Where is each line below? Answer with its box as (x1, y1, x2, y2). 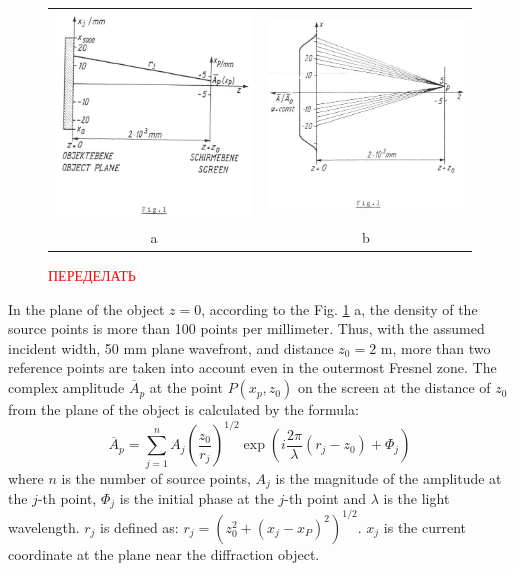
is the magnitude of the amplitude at (275, 467, 502, 488)
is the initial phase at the (119, 487, 274, 508)
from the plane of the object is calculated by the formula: (8, 399, 359, 420)
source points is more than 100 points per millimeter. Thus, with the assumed (8, 318, 485, 339)
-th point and (284, 487, 367, 508)
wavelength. (8, 516, 80, 537)
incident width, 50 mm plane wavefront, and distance (8, 337, 334, 358)
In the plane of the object (8, 298, 165, 319)
